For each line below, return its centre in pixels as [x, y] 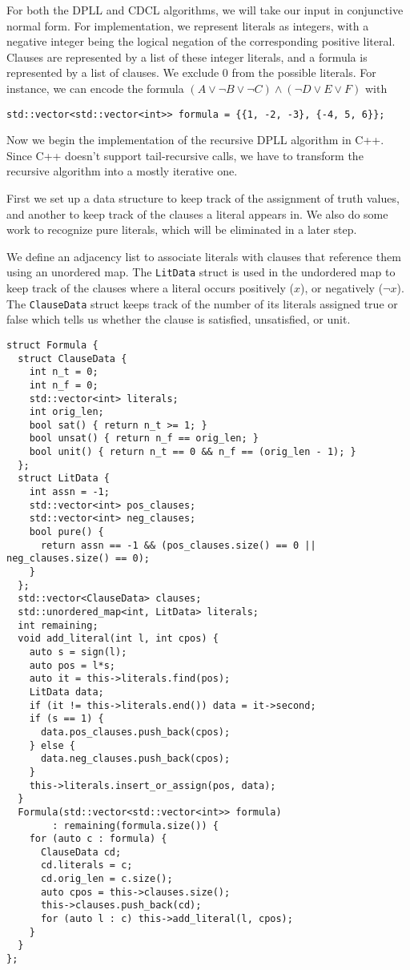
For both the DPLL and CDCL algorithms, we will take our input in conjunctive [205, 10]
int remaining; [58, 625]
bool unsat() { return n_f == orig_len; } [144, 439]
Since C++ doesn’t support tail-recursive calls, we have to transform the [185, 155]
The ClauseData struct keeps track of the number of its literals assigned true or [202, 303]
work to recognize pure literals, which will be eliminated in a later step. [182, 229]
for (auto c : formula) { [98, 839]
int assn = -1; [69, 492]
